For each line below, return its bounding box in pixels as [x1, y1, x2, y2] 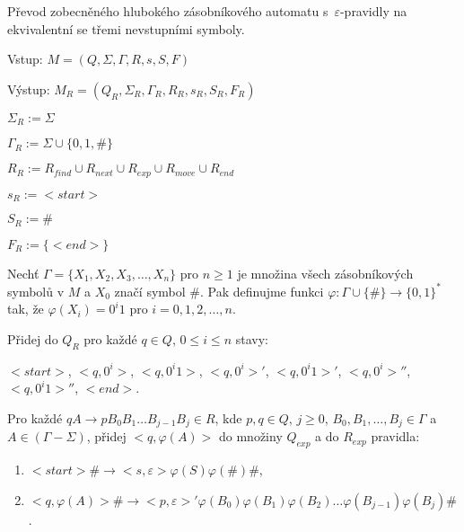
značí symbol [114, 281, 186, 300]
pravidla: [371, 427, 420, 446]
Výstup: [7, 79, 50, 98]
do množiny [218, 427, 283, 446]
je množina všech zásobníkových [237, 263, 414, 282]
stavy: [235, 329, 268, 348]
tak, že [7, 299, 44, 318]
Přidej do [7, 329, 58, 348]
